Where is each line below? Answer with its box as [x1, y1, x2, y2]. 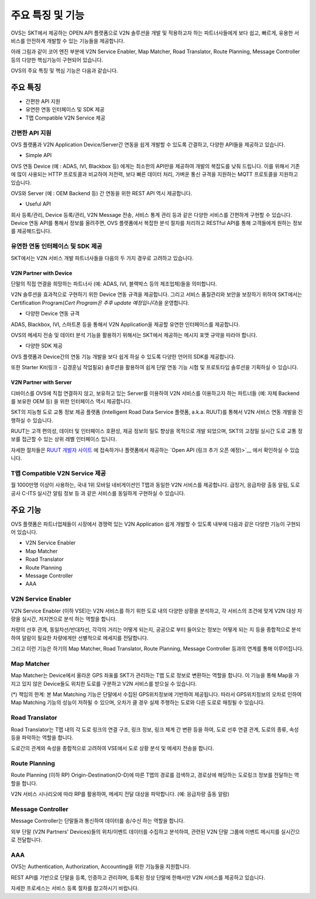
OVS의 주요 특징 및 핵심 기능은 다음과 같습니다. [11, 67, 118, 74]
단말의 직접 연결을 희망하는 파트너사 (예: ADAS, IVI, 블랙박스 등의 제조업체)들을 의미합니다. [11, 280, 217, 287]
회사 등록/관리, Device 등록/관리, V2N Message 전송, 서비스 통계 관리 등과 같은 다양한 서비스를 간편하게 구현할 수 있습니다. [11, 211, 293, 218]
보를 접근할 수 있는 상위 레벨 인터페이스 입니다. [11, 435, 117, 442]
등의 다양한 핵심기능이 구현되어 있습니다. [11, 56, 104, 63]
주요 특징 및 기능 [11, 9, 85, 22]
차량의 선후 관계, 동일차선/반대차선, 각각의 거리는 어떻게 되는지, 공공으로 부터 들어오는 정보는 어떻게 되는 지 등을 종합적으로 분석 [11, 626, 301, 633]
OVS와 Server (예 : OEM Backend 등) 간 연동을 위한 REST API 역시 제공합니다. [11, 189, 193, 196]
